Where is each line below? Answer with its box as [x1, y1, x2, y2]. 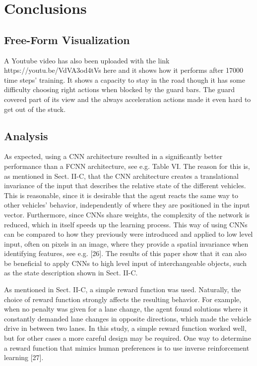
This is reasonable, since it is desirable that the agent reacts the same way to [4, 190, 238, 200]
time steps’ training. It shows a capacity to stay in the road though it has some [4, 74, 245, 85]
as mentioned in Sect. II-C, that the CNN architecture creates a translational [4, 170, 239, 181]
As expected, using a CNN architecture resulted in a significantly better [4, 151, 223, 161]
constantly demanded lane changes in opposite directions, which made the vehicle [4, 313, 252, 323]
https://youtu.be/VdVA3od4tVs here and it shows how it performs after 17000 [4, 65, 244, 75]
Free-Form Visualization [4, 32, 130, 47]
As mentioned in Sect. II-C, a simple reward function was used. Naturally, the [4, 284, 241, 295]
